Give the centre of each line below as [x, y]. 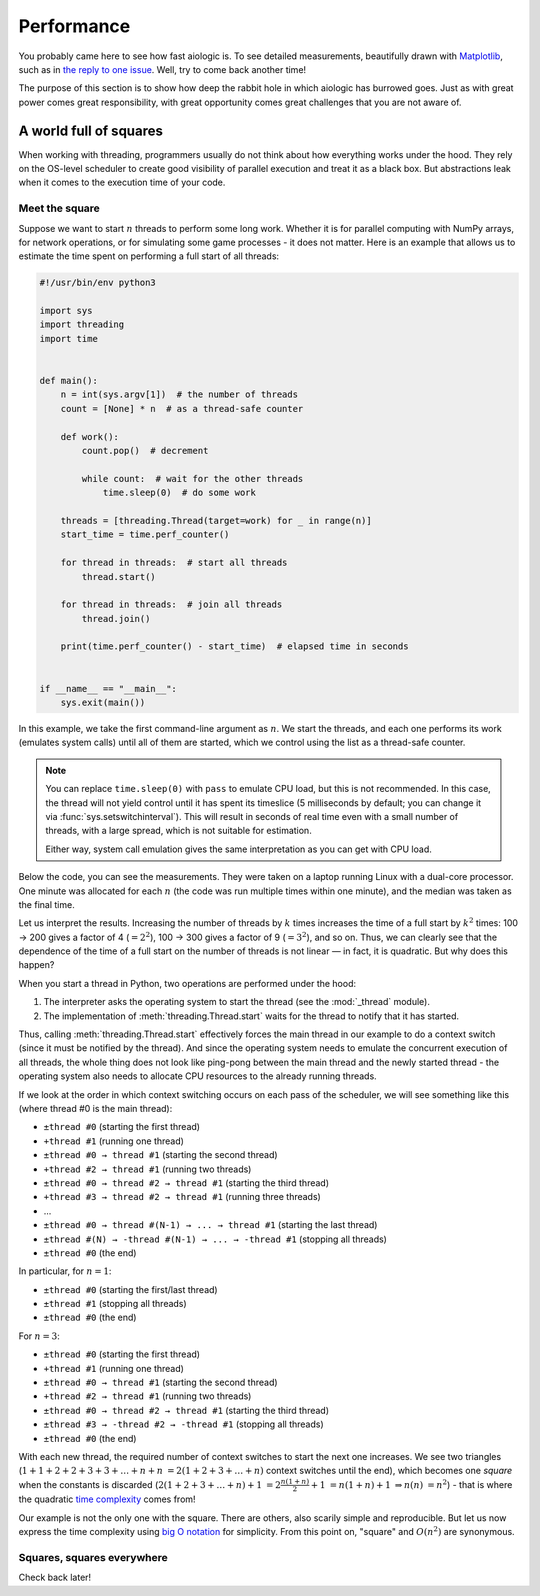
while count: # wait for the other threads [192, 478]
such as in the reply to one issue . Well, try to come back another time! [162, 69]
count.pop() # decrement [145, 450]
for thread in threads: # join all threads [171, 604]
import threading [82, 324]
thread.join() [116, 618]
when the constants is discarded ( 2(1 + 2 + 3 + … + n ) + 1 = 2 [150, 1484]
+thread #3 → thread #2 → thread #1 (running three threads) [182, 1197]
